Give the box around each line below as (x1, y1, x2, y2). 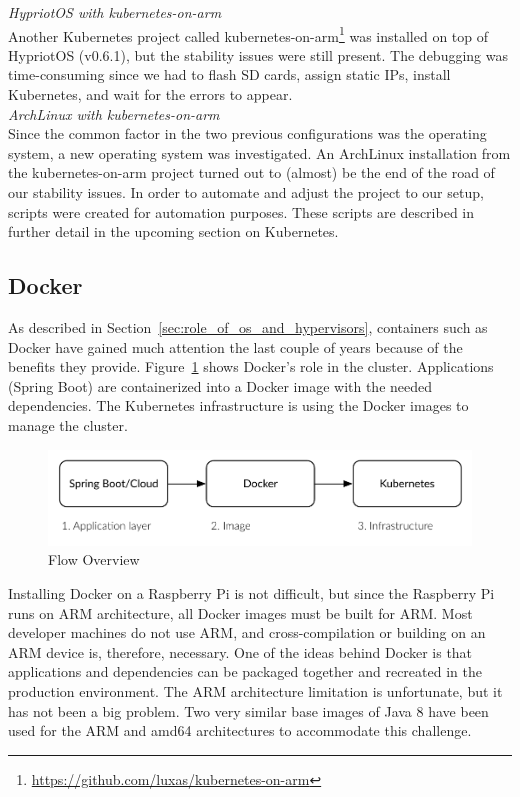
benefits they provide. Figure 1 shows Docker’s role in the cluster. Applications (8, 356, 494, 377)
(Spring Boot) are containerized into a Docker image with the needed (8, 375, 433, 396)
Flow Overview (48, 549, 140, 570)
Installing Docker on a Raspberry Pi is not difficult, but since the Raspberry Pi (8, 583, 495, 604)
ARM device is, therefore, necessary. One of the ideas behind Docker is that (8, 641, 473, 662)
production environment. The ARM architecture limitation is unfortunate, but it (8, 681, 503, 701)
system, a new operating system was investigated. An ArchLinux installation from (8, 142, 511, 163)
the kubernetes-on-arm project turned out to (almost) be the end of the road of (8, 162, 495, 183)
